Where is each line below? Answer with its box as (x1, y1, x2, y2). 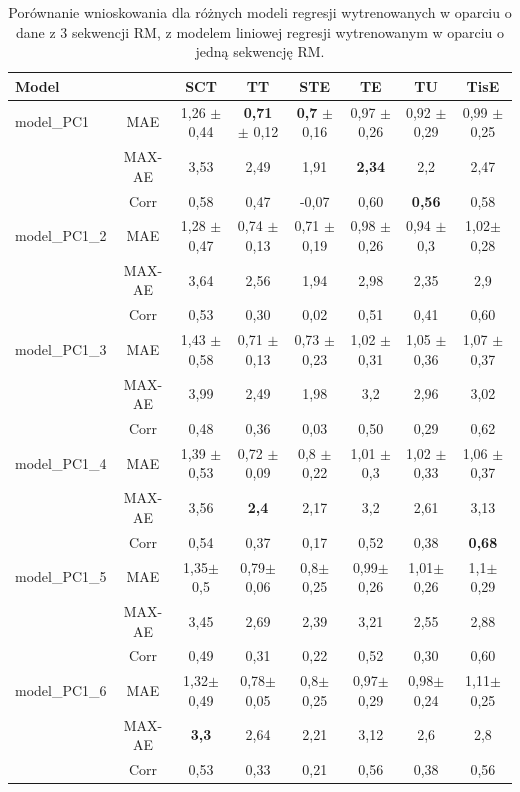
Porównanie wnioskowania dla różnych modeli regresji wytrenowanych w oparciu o (8, 2, 512, 22)
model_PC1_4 (15, 452, 107, 473)
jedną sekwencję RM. (195, 41, 325, 62)
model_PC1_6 (15, 680, 107, 701)
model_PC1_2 (15, 225, 107, 246)
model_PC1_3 (15, 338, 107, 359)
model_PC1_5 (15, 566, 107, 587)
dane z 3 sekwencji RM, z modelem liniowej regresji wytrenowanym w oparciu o (15, 21, 505, 42)
